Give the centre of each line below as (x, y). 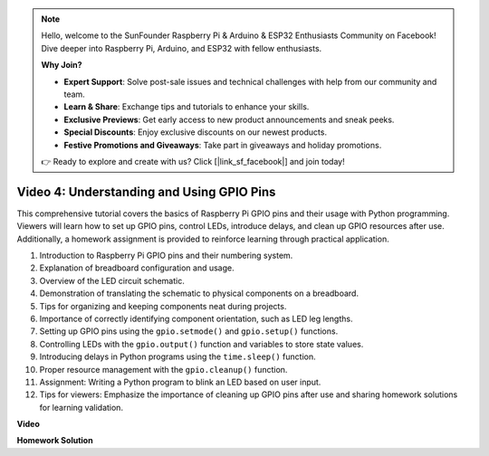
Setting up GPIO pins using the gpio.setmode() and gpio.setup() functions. (189, 331)
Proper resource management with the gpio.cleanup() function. (163, 369)
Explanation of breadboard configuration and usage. (137, 268)
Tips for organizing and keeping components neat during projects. (163, 306)
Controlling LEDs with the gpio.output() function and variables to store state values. (201, 344)
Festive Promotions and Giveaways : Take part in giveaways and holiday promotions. (223, 145)
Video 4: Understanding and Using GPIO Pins (146, 191)
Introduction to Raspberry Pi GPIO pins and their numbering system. (166, 255)
